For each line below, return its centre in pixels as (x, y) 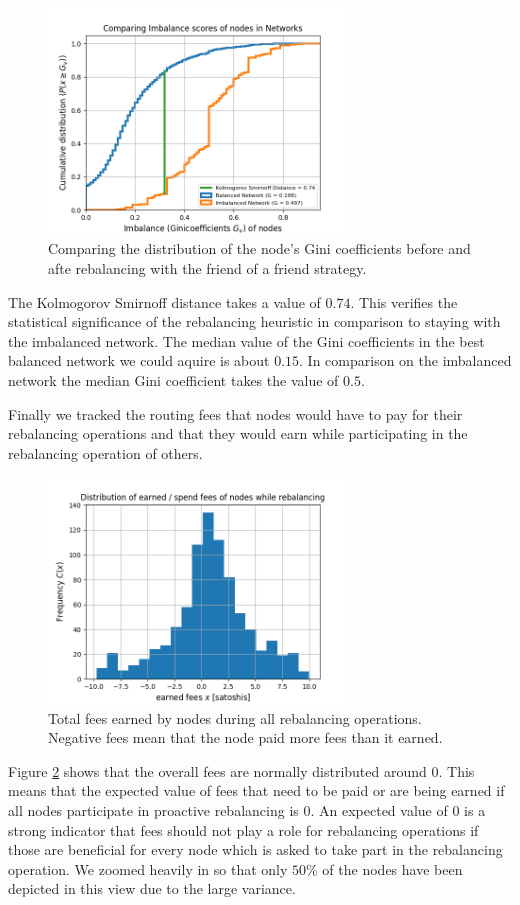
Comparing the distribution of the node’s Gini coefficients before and (259, 248)
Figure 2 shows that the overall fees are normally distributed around (217, 770)
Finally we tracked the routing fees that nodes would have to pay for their (235, 413)
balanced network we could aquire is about (139, 360)
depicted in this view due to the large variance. (152, 888)
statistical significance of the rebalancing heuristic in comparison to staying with (254, 321)
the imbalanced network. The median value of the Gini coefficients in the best (246, 340)
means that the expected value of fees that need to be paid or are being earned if (256, 790)
